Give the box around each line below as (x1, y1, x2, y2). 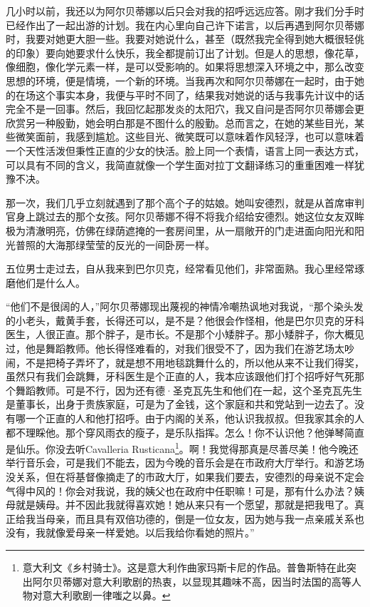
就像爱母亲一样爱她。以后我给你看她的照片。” (45, 525, 255, 540)
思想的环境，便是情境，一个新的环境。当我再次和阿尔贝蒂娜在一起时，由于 (6, 73, 354, 88)
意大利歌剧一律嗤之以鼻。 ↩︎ (42, 588, 171, 603)
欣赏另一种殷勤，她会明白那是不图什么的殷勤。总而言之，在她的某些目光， (6, 115, 354, 130)
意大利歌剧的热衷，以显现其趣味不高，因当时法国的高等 (92, 573, 351, 588)
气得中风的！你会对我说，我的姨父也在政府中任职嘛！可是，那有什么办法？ (6, 483, 354, 498)
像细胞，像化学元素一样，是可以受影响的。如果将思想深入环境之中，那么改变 (6, 59, 364, 74)
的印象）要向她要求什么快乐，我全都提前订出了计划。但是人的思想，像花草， (6, 45, 364, 60)
